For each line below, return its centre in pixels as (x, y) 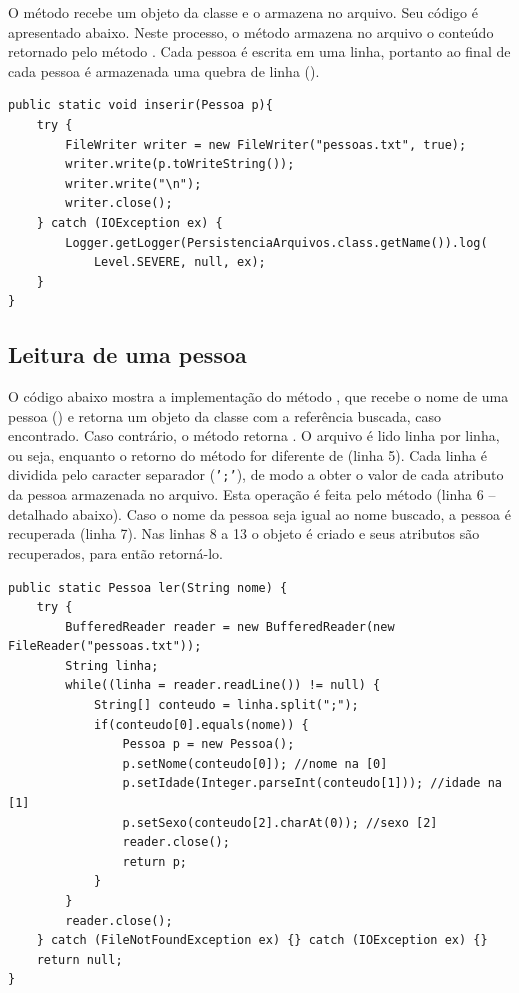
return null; (79, 959)
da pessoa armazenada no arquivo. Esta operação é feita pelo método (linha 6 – (252, 494)
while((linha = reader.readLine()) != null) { (223, 685)
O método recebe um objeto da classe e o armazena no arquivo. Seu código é (243, 12)
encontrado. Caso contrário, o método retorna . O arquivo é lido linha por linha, (254, 435)
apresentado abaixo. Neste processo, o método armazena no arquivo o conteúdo (251, 31)
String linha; (112, 665)
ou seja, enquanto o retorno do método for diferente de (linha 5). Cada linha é (247, 454)
